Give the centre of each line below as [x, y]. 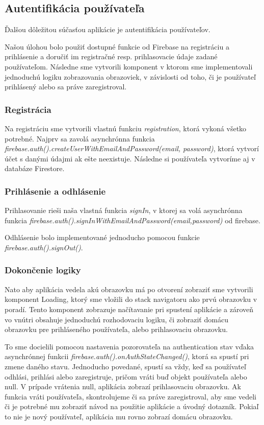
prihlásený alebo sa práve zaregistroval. [66, 87]
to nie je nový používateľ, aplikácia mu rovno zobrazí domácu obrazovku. [119, 416]
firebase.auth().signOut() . [44, 247]
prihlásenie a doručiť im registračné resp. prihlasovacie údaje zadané [111, 56]
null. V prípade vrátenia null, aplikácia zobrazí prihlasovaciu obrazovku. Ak [123, 386]
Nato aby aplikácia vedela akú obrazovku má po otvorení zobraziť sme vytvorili [129, 289]
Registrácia [28, 109]
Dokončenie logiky [43, 270]
